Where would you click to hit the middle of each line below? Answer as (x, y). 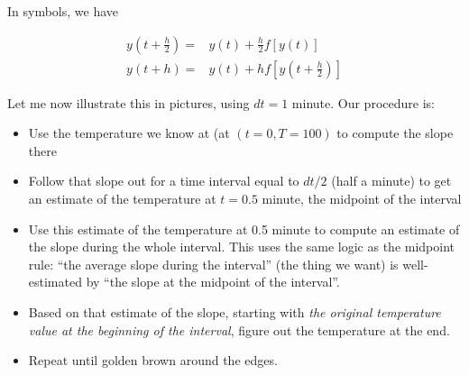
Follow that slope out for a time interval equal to (164, 181)
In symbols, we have (63, 11)
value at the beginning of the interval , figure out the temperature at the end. (239, 329)
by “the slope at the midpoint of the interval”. (213, 282)
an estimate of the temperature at (122, 199)
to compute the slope (395, 133)
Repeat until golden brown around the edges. (153, 360)
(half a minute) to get (391, 181)
